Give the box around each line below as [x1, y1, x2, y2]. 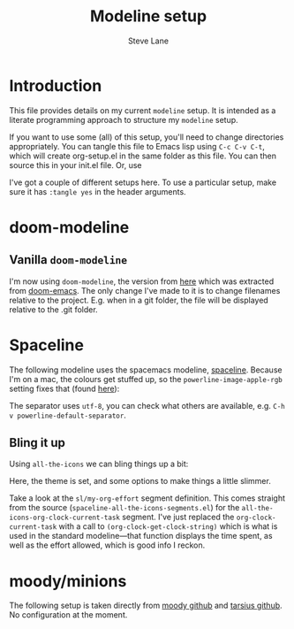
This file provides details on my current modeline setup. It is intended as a [9, 104, 276, 116]
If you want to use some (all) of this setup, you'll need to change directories [9, 131, 284, 142]
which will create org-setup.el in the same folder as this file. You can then [9, 150, 276, 161]
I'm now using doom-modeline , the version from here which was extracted [9, 276, 275, 287]
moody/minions [9, 571, 127, 591]
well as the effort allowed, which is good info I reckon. [9, 540, 206, 550]
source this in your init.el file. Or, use [9, 159, 143, 170]
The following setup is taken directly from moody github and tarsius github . [9, 600, 283, 611]
